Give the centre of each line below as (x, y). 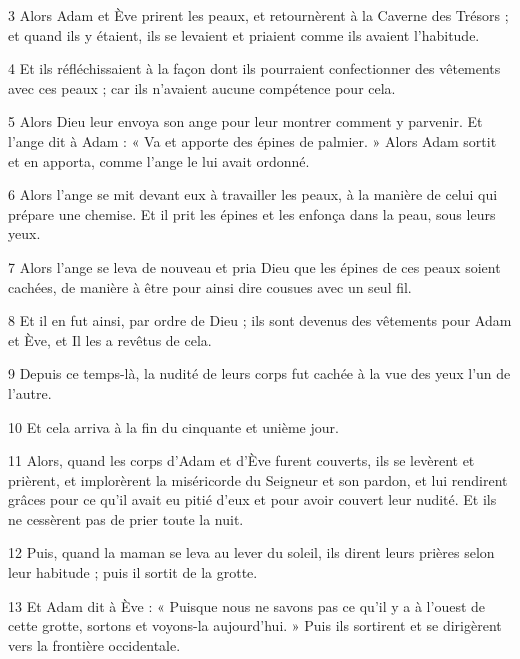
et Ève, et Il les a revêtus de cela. (110, 339)
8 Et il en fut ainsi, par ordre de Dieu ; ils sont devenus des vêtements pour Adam (260, 320)
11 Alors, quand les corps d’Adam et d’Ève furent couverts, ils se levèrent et (241, 460)
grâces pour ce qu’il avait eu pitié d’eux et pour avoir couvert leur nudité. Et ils (252, 499)
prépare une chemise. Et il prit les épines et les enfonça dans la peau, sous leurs (252, 213)
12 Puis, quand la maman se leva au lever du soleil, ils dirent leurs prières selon (251, 552)
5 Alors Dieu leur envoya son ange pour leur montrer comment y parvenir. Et (245, 121)
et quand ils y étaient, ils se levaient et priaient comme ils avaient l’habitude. (244, 34)
